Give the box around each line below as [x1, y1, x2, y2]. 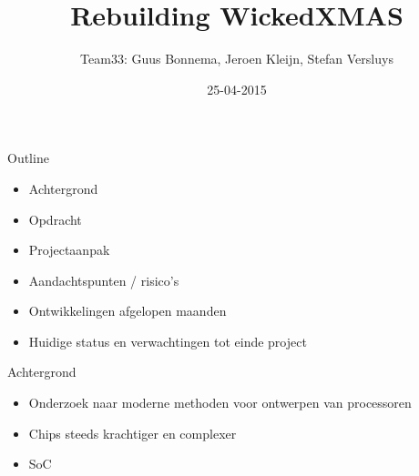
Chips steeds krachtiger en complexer [28, 423, 237, 442]
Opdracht [28, 209, 82, 228]
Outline [7, 148, 49, 167]
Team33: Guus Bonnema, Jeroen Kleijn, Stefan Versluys [80, 49, 393, 68]
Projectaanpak [28, 240, 110, 259]
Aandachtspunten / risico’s [28, 270, 179, 289]
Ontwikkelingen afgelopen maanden [28, 301, 227, 320]
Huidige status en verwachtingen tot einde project [28, 331, 307, 350]
